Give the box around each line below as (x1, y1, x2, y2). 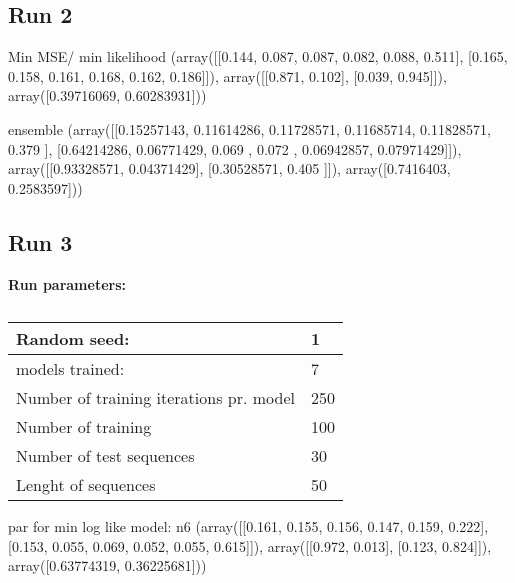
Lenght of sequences (16, 473, 156, 497)
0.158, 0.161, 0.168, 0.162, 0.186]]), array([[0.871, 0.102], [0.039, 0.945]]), (8, 65, 447, 86)
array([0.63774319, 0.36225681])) (8, 555, 207, 576)
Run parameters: (8, 273, 127, 294)
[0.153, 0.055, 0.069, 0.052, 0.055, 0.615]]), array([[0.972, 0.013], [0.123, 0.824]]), (8, 535, 492, 556)
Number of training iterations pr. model (16, 386, 295, 410)
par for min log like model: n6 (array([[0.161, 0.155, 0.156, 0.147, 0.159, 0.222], (8, 516, 489, 537)
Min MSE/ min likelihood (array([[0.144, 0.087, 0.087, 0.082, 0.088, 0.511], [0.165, (8, 46, 508, 67)
